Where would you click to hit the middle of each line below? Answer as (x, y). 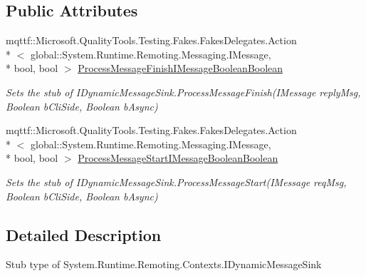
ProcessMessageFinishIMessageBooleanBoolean (181, 68)
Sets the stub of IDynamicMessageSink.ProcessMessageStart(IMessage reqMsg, (176, 182)
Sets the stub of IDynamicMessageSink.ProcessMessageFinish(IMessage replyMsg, (183, 92)
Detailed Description (84, 234)
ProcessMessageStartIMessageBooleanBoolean (178, 158)
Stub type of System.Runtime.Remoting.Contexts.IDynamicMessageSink (164, 264)
